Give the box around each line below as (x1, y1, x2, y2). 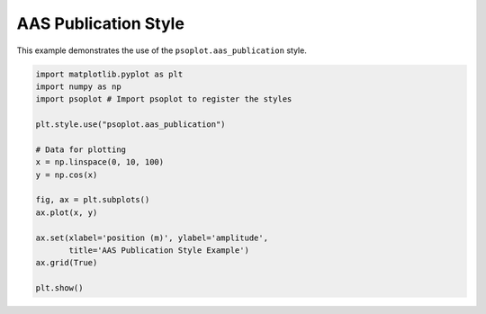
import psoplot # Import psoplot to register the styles (35, 94, 292, 104)
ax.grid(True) (35, 257, 98, 268)
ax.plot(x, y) (35, 207, 98, 218)
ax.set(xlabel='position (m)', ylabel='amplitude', (35, 232, 269, 243)
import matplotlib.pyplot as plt (35, 68, 184, 79)
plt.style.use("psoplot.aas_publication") (35, 120, 226, 130)
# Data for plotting (35, 144, 126, 155)
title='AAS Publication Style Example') (68, 246, 249, 256)
